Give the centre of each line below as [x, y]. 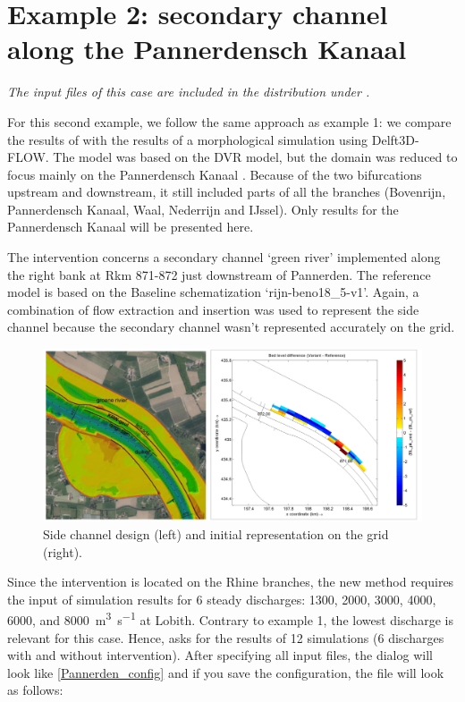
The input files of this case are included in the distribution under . [189, 92]
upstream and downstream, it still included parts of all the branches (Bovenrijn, [227, 192]
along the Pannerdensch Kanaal [207, 49]
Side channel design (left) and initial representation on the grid [216, 533]
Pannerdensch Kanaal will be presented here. [131, 227]
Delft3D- [395, 139]
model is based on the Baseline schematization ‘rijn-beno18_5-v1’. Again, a [213, 292]
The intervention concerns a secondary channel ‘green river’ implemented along [224, 257]
